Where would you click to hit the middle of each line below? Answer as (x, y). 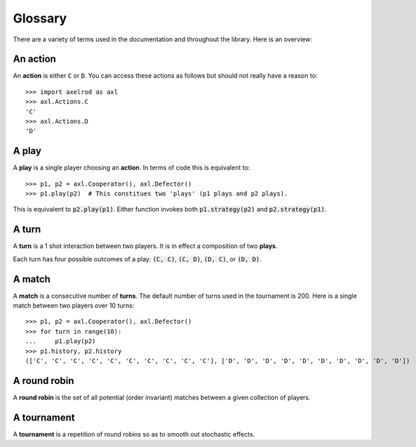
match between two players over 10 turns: (74, 305)
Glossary (40, 18)
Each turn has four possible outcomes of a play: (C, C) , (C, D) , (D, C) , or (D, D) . (137, 259)
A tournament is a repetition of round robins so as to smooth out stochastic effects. (134, 434)
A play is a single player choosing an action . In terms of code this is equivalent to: (132, 167)
